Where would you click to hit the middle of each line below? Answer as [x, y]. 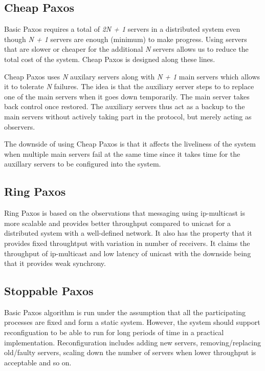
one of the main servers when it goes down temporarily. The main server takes [127, 96]
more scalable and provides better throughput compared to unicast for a [118, 223]
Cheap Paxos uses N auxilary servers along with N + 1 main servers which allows [132, 76]
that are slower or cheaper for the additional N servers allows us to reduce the [126, 49]
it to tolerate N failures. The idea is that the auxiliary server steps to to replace [129, 86]
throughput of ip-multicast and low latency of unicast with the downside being [128, 253]
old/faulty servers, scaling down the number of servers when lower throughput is [130, 352]
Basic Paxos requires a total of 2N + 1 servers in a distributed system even [122, 29]
